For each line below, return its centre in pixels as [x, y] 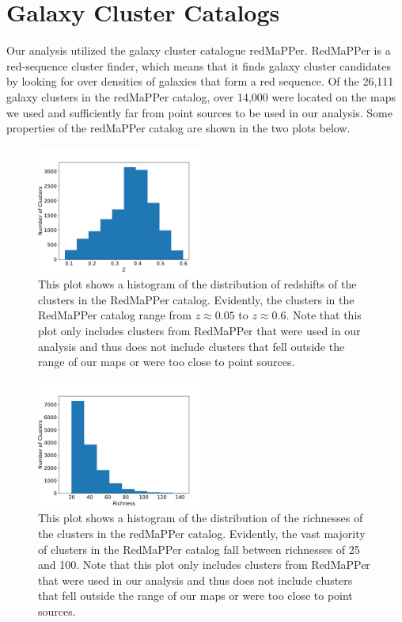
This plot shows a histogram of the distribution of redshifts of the [197, 284]
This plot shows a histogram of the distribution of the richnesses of [201, 518]
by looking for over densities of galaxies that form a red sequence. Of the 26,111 [200, 81]
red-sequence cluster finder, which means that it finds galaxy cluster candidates [199, 65]
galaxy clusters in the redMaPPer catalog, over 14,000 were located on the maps [201, 96]
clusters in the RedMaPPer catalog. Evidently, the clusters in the [196, 299]
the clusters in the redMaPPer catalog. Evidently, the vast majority [202, 534]
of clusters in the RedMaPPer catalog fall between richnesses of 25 [199, 549]
